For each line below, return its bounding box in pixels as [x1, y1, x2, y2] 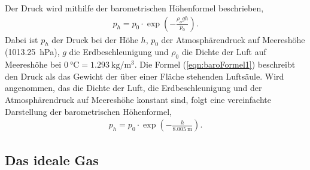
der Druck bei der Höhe [51, 33, 138, 45]
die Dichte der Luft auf [181, 45, 266, 58]
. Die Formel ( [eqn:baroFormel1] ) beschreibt [134, 58, 296, 71]
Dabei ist [5, 33, 38, 45]
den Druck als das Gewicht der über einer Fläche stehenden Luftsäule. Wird [5, 69, 284, 82]
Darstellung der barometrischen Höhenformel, [5, 105, 172, 117]
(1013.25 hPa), [5, 45, 60, 58]
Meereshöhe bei [5, 58, 62, 71]
